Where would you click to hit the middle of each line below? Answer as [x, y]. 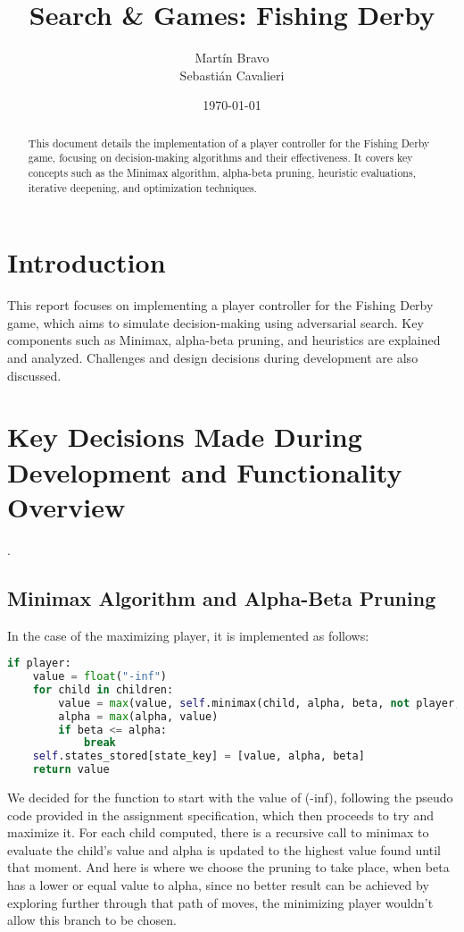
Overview [66, 506]
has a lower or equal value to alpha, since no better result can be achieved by [218, 884]
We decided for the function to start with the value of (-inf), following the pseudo [230, 797]
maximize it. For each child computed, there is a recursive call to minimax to [218, 832]
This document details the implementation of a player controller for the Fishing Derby [229, 143]
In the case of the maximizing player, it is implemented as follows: [188, 635]
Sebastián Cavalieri [232, 75]
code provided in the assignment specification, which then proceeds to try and [220, 814]
